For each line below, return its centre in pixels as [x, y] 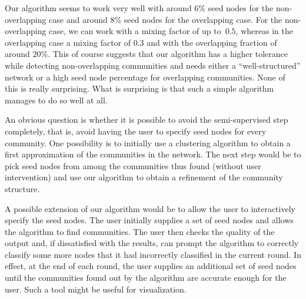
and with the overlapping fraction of [212, 42]
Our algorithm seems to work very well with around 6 [102, 8]
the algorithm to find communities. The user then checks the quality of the [140, 231]
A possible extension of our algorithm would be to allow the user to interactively [150, 208]
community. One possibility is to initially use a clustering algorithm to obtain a [148, 142]
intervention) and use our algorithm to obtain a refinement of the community [144, 177]
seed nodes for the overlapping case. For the [203, 19]
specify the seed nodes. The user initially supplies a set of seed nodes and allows [149, 220]
